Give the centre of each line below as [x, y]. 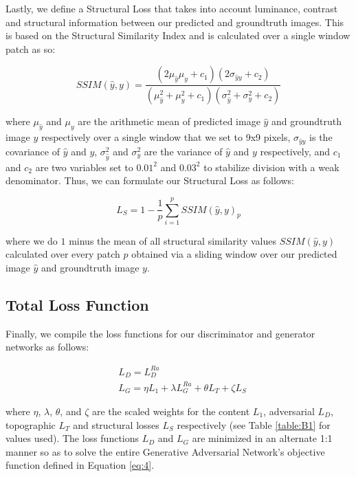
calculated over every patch [63, 254]
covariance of [33, 151]
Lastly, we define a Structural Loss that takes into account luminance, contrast [172, 8]
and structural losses [116, 424]
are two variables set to [84, 167]
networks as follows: [47, 347]
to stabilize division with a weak [271, 167]
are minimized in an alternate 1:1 [262, 438]
